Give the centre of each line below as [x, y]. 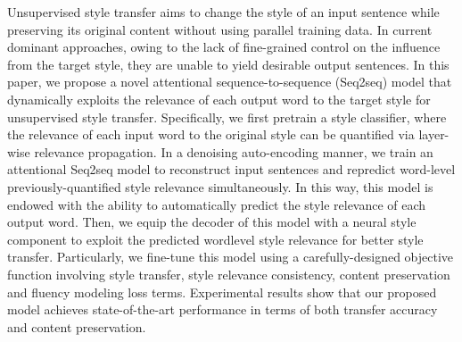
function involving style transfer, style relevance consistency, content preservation [229, 274]
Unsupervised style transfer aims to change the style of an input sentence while [223, 12]
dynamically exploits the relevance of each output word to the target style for [219, 99]
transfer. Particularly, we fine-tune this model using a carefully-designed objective [231, 257]
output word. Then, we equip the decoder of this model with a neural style [212, 222]
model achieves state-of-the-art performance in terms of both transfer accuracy [223, 309]
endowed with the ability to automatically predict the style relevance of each [217, 204]
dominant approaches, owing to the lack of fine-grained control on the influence [224, 47]
